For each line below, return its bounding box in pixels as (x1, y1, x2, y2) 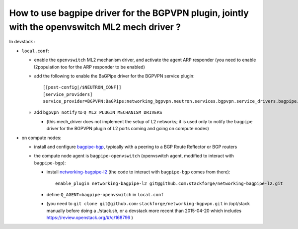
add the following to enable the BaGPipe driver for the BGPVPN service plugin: (34, 73, 195, 79)
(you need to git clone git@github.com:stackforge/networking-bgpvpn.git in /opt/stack (46, 201, 250, 207)
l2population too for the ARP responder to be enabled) (34, 64, 145, 70)
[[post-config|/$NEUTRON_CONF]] (43, 84, 122, 90)
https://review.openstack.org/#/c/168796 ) (46, 215, 134, 221)
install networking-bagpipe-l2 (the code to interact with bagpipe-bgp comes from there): (46, 169, 230, 175)
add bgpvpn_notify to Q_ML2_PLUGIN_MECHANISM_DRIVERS (34, 109, 162, 115)
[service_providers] (43, 91, 93, 97)
